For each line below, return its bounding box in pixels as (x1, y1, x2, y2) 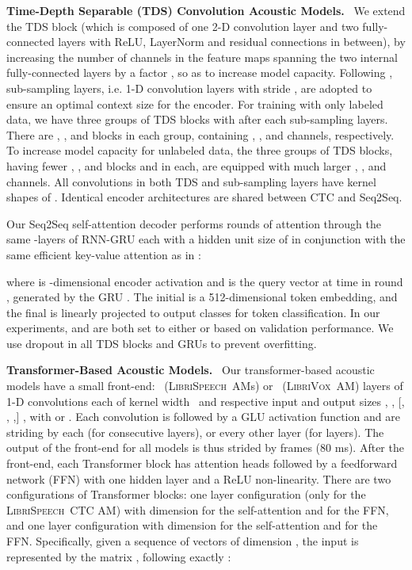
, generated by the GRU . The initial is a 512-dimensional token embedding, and (6, 289, 398, 305)
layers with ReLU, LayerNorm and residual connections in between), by (58, 33, 406, 50)
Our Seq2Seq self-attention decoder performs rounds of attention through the (6, 215, 382, 231)
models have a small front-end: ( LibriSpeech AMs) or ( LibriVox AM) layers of (6, 377, 403, 394)
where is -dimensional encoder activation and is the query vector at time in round (6, 273, 403, 289)
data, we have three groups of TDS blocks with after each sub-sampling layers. (6, 111, 388, 128)
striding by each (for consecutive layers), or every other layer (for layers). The (6, 423, 384, 440)
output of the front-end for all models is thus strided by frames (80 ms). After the (6, 439, 404, 456)
